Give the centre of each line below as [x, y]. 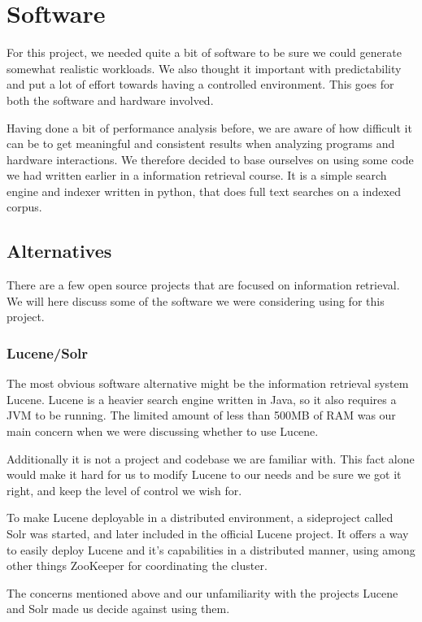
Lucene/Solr [48, 352]
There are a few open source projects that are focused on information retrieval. [203, 285]
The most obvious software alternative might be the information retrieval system [208, 383]
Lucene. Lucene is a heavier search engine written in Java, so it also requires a [202, 399]
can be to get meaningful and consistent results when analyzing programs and [201, 144]
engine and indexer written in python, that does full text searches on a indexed [204, 191]
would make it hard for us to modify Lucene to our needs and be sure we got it [204, 474]
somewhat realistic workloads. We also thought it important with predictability [204, 68]
